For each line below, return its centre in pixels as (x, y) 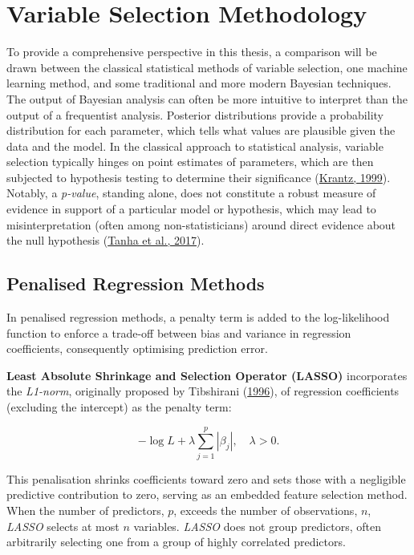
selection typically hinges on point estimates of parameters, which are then (190, 162)
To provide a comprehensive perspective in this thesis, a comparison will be (192, 52)
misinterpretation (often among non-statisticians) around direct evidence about (201, 224)
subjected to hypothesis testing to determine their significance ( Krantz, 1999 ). (199, 177)
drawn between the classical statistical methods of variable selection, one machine (207, 67)
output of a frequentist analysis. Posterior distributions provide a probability (195, 114)
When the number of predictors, (85, 510)
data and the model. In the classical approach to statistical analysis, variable (195, 146)
